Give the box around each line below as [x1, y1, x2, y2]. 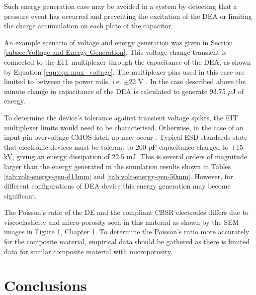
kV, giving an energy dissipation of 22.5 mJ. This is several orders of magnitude [4, 151, 247, 162]
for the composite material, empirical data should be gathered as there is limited [4, 236, 250, 247]
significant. [4, 190, 37, 200]
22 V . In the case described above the [129, 76, 246, 87]
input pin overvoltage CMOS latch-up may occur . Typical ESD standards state [4, 132, 248, 142]
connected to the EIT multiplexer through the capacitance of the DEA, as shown [4, 56, 251, 67]
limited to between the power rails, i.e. [4, 76, 121, 87]
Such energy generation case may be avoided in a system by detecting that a [4, 1, 237, 11]
